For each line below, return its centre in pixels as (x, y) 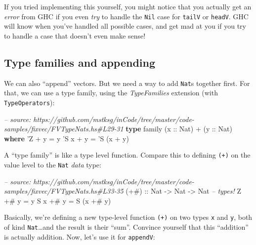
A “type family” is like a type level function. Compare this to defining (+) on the (127, 155)
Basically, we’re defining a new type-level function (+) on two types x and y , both (128, 217)
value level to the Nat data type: (53, 164)
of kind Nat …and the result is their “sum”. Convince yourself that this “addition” (126, 227)
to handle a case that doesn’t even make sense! (75, 35)
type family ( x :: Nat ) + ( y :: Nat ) (179, 129)
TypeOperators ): (29, 102)
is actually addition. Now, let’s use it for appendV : (80, 236)
